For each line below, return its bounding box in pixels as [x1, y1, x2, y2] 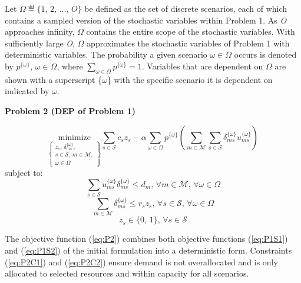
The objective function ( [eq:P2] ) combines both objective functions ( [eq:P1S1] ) [5, 232, 288, 245]
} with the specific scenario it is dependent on [107, 73, 273, 85]
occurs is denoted [234, 48, 297, 61]
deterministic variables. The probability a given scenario [5, 48, 207, 61]
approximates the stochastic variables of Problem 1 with [87, 36, 290, 49]
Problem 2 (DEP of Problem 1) [5, 104, 136, 116]
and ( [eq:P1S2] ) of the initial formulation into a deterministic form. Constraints [5, 244, 292, 257]
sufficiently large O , [5, 36, 75, 49]
